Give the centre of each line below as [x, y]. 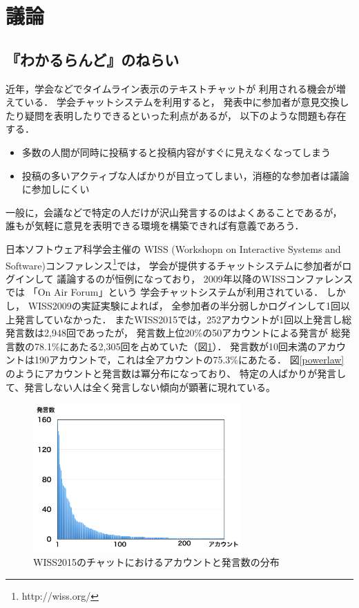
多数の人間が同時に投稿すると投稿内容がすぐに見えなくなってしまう [176, 152]
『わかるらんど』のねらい [93, 59]
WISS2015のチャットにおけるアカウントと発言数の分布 [156, 562]
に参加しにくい [56, 189]
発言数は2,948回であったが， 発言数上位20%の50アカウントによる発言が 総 [173, 333]
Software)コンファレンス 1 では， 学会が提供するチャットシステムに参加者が [174, 264]
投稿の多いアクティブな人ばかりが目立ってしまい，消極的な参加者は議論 [185, 175]
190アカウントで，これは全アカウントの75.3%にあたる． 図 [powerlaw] [189, 360]
